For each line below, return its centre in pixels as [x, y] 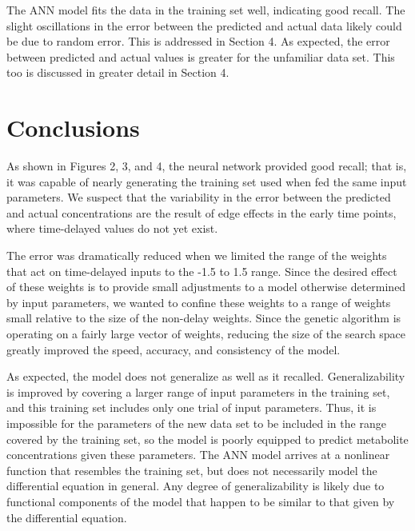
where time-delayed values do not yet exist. [112, 228]
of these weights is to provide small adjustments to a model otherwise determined [206, 287]
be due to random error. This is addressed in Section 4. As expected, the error [198, 41]
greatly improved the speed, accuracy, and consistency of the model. [174, 349]
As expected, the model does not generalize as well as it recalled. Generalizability [206, 376]
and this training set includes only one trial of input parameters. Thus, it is [192, 407]
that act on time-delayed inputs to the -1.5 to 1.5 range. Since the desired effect [202, 271]
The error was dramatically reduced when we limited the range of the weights [197, 256]
